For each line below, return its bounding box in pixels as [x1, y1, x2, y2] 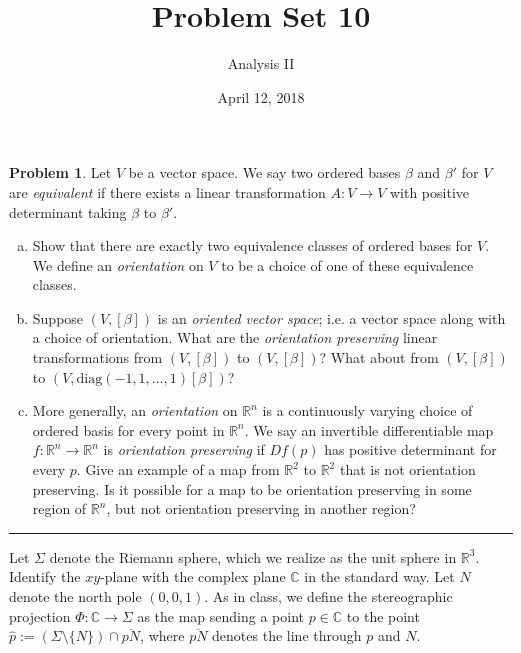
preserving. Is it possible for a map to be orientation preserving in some [32, 478, 472, 499]
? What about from [319, 347, 439, 368]
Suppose [32, 307, 84, 328]
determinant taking [9, 201, 127, 222]
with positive [389, 181, 470, 202]
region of [32, 498, 87, 519]
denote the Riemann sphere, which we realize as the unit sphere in [49, 546, 457, 567]
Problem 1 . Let [9, 162, 112, 183]
